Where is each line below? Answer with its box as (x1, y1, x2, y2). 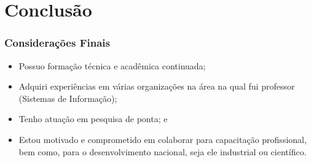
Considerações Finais (4, 35, 110, 50)
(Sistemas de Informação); (18, 91, 117, 104)
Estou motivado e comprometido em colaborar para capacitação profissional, (18, 133, 307, 145)
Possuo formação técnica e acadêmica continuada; (18, 59, 206, 72)
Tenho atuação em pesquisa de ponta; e (18, 112, 168, 125)
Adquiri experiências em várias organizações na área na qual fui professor (18, 80, 295, 93)
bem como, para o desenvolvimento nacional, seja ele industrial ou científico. (18, 145, 307, 158)
